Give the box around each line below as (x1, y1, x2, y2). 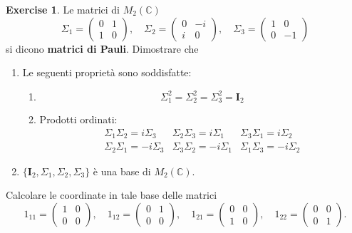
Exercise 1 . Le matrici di (6, 2, 120, 16)
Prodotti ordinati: (39, 112, 118, 127)
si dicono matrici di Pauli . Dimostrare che (6, 41, 199, 56)
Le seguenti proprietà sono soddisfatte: (22, 65, 192, 80)
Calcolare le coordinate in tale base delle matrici (6, 187, 217, 202)
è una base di (93, 163, 151, 178)
